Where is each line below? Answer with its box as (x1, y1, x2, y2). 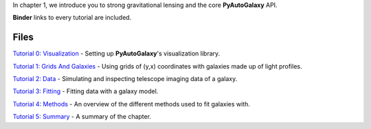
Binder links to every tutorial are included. (12, 14, 132, 22)
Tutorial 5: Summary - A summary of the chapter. (12, 113, 151, 121)
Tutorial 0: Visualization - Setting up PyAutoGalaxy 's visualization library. (12, 49, 221, 58)
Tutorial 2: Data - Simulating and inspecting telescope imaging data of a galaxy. (12, 75, 238, 83)
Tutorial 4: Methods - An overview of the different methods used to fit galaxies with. (12, 99, 251, 108)
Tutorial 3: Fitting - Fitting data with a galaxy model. (12, 87, 159, 95)
